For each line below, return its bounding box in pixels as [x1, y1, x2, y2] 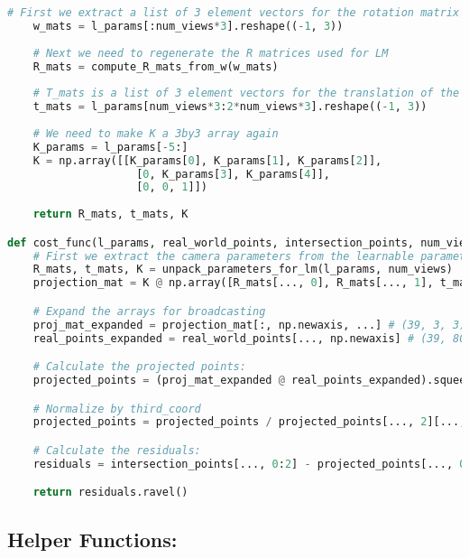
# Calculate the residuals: [32, 443, 201, 457]
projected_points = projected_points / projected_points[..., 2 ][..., [32, 415, 466, 429]
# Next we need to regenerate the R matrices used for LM [32, 46, 389, 60]
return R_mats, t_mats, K [32, 208, 189, 221]
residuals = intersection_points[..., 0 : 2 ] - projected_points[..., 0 [32, 457, 466, 470]
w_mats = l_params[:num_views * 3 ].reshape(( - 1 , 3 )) [32, 19, 344, 33]
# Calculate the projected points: [32, 360, 246, 374]
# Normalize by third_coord [32, 402, 201, 415]
